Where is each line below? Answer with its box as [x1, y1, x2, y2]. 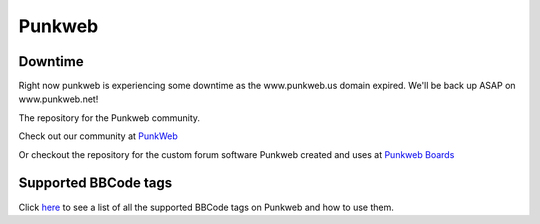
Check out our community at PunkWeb [18, 130, 179, 142]
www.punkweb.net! [18, 93, 99, 105]
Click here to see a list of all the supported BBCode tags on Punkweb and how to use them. [18, 201, 395, 213]
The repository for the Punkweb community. [18, 111, 200, 124]
